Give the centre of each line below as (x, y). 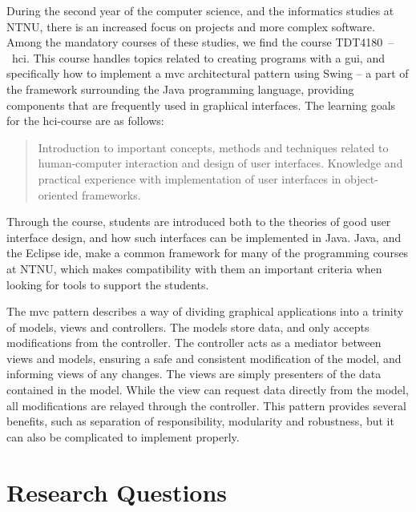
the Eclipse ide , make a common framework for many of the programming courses (208, 253)
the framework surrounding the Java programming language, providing (180, 89)
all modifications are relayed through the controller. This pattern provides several (206, 405)
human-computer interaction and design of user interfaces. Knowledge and (220, 163)
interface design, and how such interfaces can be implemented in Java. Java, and (204, 237)
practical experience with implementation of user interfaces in (190, 178)
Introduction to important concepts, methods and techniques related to (213, 147)
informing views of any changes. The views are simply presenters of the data (194, 374)
